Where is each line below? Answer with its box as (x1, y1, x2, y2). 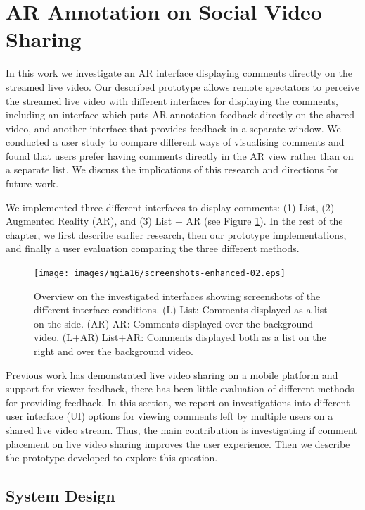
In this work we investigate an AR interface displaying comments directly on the (6, 66, 352, 80)
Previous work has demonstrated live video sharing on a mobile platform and (6, 367, 338, 382)
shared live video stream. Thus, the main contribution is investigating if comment (6, 423, 357, 437)
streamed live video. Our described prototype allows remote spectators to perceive (6, 79, 360, 94)
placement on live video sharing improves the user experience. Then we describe (6, 436, 350, 451)
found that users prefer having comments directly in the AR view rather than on (6, 148, 354, 163)
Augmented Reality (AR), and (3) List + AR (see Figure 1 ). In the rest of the (6, 213, 343, 228)
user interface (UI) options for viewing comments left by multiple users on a (6, 409, 333, 423)
